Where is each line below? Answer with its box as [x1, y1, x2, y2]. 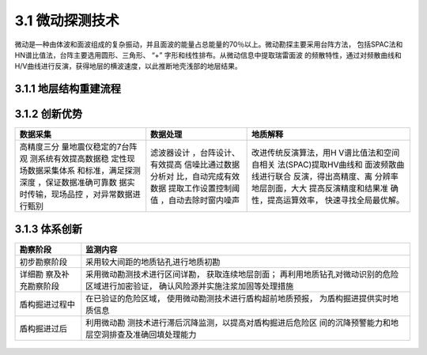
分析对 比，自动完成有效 [150, 171, 240, 182]
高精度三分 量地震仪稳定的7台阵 [19, 142, 138, 153]
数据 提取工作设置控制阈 [150, 183, 240, 194]
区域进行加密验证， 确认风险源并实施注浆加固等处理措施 [85, 281, 294, 292]
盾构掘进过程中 [19, 299, 75, 310]
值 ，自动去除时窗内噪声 [150, 194, 240, 206]
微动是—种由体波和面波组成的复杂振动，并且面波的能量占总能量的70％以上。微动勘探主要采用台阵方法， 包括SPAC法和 [14, 40, 403, 49]
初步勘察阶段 [19, 256, 67, 267]
